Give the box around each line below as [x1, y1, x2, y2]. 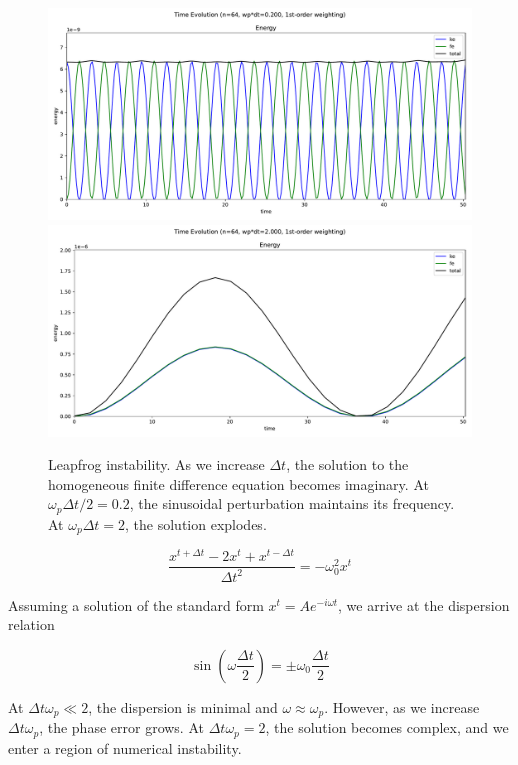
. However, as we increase [324, 696, 480, 717]
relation [8, 614, 55, 635]
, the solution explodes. [125, 513, 267, 534]
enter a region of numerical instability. [8, 737, 242, 758]
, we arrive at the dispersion [338, 594, 510, 615]
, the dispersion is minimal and [88, 696, 278, 717]
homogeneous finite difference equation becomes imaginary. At [48, 473, 429, 494]
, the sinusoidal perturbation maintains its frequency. [129, 493, 455, 514]
